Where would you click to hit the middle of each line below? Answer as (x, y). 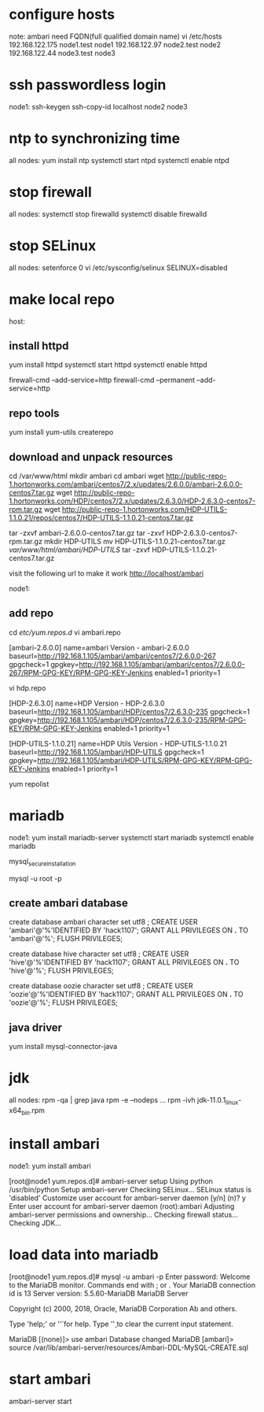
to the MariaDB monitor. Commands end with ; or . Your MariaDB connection (132, 1284)
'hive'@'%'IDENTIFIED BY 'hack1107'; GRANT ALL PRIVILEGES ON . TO (124, 962)
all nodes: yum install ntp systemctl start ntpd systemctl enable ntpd (119, 160)
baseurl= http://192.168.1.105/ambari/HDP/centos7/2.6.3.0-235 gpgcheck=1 (130, 711)
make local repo (62, 299)
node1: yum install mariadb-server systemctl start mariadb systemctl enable (132, 837)
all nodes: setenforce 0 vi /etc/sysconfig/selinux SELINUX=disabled (118, 267)
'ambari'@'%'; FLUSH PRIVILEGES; (66, 939)
